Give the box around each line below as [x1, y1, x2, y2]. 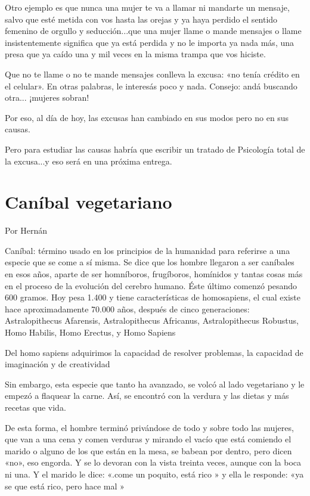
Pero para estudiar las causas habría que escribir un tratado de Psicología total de [5, 142, 305, 155]
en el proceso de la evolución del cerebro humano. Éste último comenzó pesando [5, 279, 297, 292]
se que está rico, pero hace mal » [5, 479, 125, 492]
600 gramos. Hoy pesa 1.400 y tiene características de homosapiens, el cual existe [5, 291, 301, 303]
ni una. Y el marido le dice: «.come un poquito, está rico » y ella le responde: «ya [5, 467, 304, 480]
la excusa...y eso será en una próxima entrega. [5, 154, 172, 167]
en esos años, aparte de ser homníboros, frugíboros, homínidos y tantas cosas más [5, 268, 303, 280]
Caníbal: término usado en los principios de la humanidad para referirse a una [5, 244, 290, 256]
